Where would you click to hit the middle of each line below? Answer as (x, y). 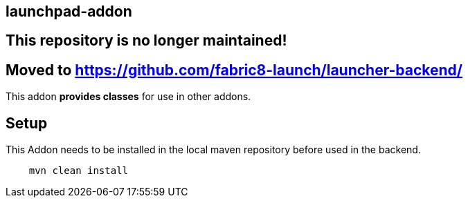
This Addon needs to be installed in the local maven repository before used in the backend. (213, 150)
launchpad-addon (69, 11)
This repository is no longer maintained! (146, 41)
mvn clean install (79, 171)
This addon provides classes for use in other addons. (128, 97)
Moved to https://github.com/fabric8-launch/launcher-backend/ (234, 70)
